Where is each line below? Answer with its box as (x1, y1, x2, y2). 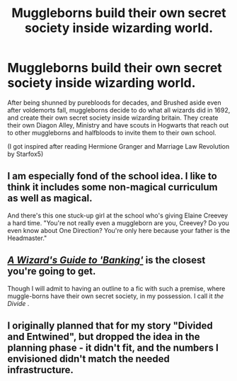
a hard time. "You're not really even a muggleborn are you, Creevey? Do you (7, 218, 230, 227)
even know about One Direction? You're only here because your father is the (7, 226, 231, 234)
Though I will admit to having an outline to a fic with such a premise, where (7, 284, 226, 292)
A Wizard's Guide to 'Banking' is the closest (7, 254, 206, 266)
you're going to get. (7, 266, 96, 278)
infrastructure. (7, 363, 74, 376)
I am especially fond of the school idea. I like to (7, 170, 217, 182)
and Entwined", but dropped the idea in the (7, 331, 200, 343)
